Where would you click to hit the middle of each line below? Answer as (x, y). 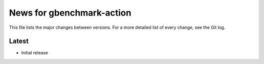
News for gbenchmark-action (70, 13)
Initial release (35, 53)
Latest (19, 41)
